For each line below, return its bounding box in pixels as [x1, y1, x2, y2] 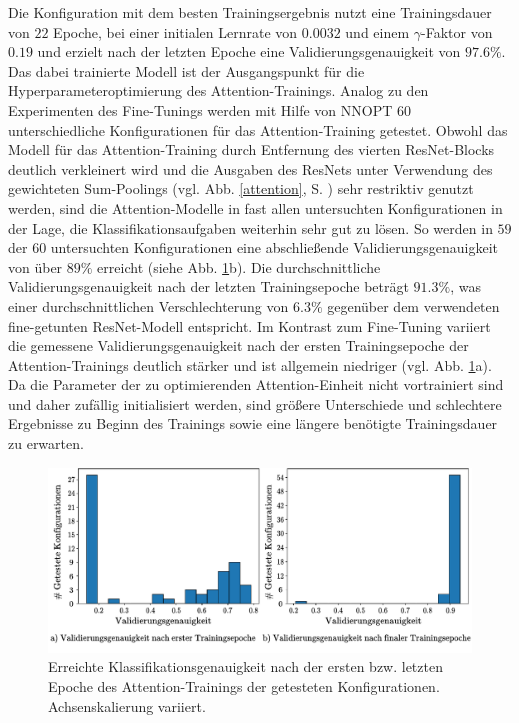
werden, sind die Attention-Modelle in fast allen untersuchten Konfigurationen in [8, 197, 503, 218]
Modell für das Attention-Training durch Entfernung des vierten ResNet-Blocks [8, 139, 495, 160]
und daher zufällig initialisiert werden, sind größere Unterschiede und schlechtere [8, 393, 502, 414]
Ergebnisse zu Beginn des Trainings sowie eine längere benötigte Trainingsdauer [8, 413, 498, 434]
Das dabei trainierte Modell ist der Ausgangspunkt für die [8, 60, 365, 81]
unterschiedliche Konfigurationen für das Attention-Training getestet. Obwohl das [8, 119, 508, 140]
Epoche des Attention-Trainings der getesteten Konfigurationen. [48, 675, 440, 696]
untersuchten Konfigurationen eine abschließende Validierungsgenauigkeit [50, 237, 499, 258]
